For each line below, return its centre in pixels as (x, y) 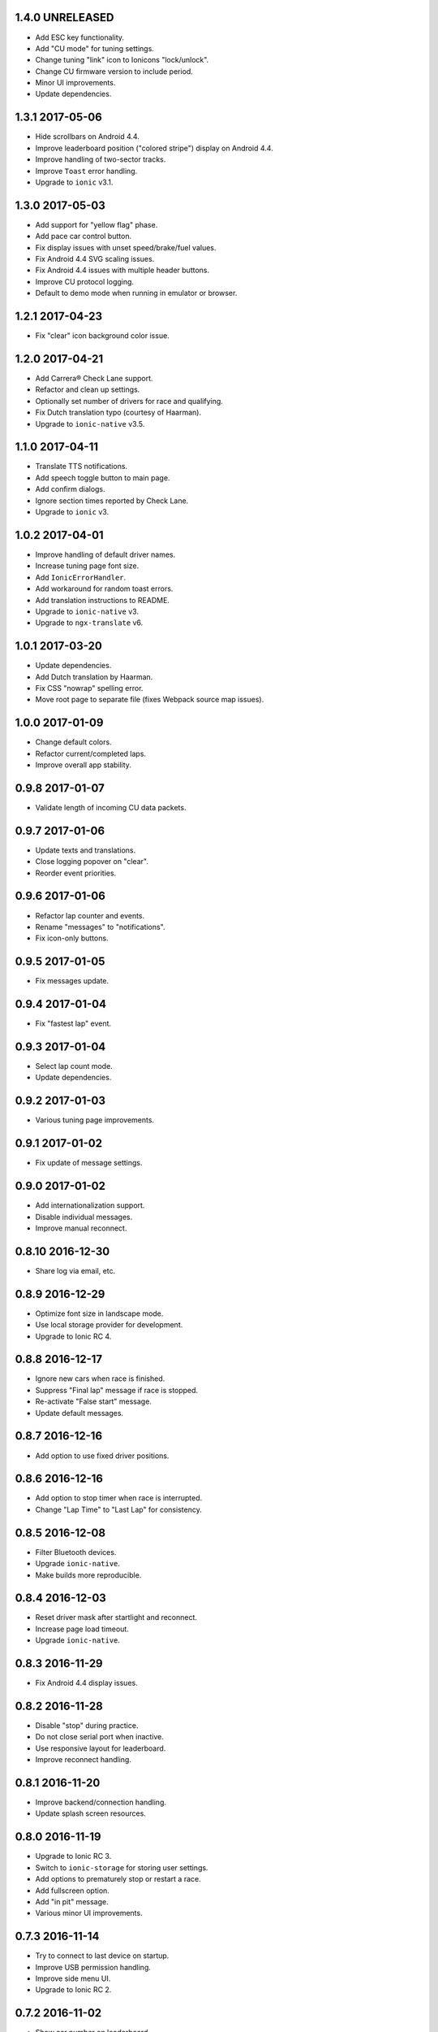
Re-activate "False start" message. (93, 1401)
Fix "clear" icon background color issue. (102, 336)
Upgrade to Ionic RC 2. (73, 1990)
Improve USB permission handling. (93, 1967)
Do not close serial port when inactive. (99, 1737)
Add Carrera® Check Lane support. (94, 378)
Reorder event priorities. (76, 873)
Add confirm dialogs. (70, 489)
